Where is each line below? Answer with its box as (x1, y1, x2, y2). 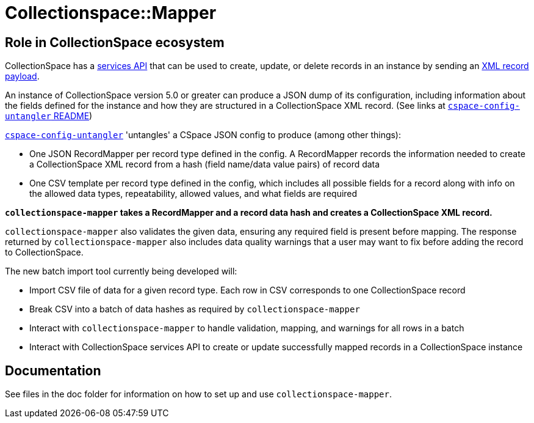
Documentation (5, 362, 101, 378)
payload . (5, 71, 40, 82)
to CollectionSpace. (5, 247, 84, 258)
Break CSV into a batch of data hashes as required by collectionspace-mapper (29, 304, 360, 315)
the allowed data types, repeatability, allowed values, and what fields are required (29, 188, 358, 199)
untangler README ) (5, 111, 93, 122)
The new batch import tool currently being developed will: (5, 266, 237, 277)
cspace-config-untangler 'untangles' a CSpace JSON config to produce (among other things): (5, 130, 402, 141)
